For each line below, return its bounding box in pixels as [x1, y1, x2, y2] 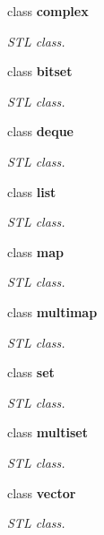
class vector [7, 483, 76, 502]
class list [7, 182, 56, 201]
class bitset [7, 62, 73, 81]
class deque [7, 122, 74, 141]
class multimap [7, 302, 98, 321]
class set [7, 363, 55, 382]
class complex [7, 2, 89, 20]
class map [7, 242, 64, 261]
